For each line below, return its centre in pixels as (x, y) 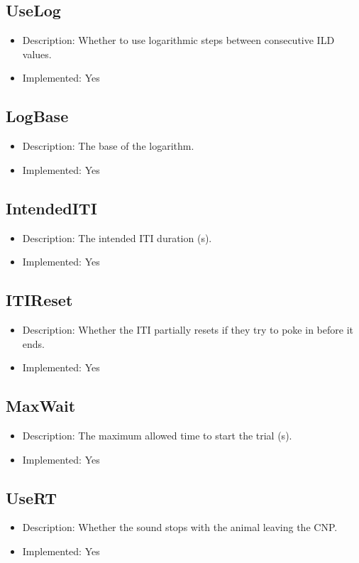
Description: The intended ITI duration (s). (117, 237)
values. (37, 54)
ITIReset (39, 300)
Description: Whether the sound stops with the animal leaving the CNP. (180, 527)
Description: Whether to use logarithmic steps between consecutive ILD (178, 40)
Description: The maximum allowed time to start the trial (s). (157, 435)
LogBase (37, 116)
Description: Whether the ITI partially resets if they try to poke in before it (188, 329)
